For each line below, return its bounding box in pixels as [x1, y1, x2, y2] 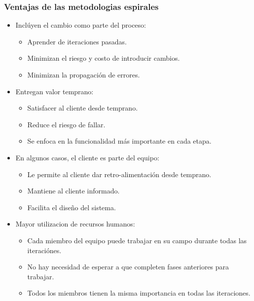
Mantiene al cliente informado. [27, 186, 120, 196]
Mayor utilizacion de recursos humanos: [15, 219, 135, 229]
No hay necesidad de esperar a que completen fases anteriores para [27, 262, 229, 272]
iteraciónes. [27, 245, 62, 255]
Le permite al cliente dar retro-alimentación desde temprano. [27, 169, 212, 179]
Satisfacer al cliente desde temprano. [27, 103, 138, 113]
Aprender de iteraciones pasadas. [27, 36, 127, 46]
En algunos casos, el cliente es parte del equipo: [15, 152, 159, 162]
